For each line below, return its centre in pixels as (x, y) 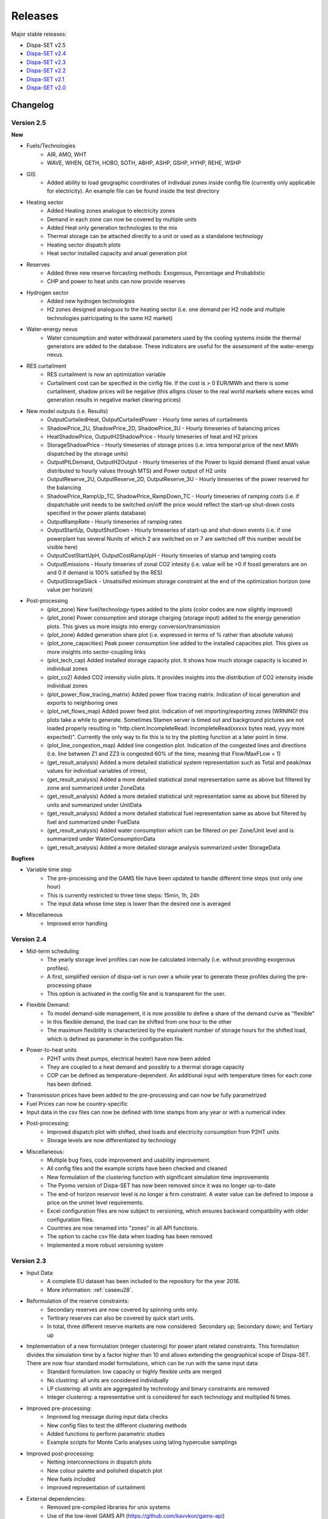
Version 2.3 (29, 1261)
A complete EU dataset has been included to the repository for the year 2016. (144, 1281)
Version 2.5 (29, 123)
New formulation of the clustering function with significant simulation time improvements (158, 1177)
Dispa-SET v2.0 (46, 87)
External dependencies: (56, 1498)
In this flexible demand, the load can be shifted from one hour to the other (139, 1022)
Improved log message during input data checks (108, 1417)
